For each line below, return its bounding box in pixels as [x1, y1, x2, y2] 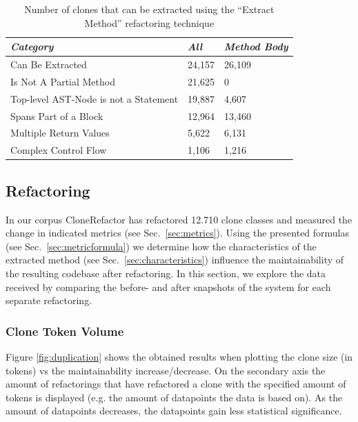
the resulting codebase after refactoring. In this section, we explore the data [6, 265, 326, 280]
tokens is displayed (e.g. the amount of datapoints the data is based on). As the [6, 390, 343, 404]
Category [10, 39, 54, 54]
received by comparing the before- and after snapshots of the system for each [6, 279, 331, 294]
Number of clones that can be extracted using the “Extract [24, 2, 275, 16]
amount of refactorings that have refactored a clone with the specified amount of [6, 376, 346, 391]
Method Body [224, 39, 288, 54]
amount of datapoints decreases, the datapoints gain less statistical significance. [6, 403, 342, 418]
